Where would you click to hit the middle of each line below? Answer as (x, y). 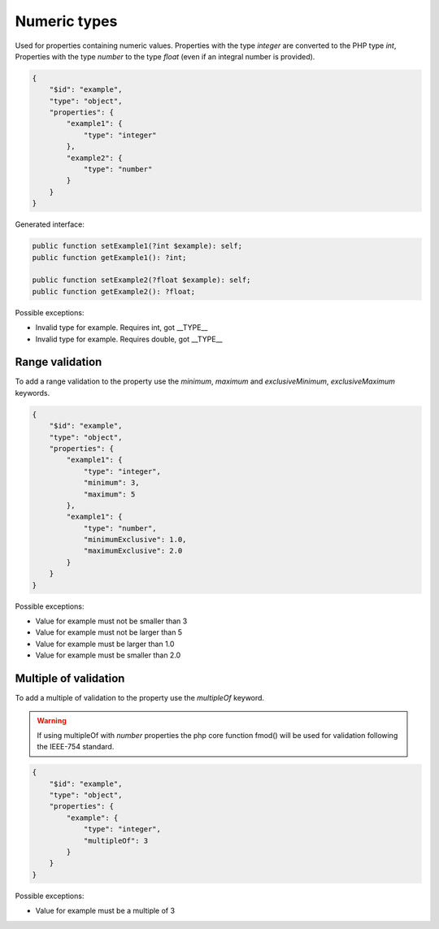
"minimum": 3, (111, 483)
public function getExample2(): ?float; (113, 291)
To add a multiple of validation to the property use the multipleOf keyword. (139, 698)
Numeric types (66, 21)
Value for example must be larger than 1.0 (105, 644)
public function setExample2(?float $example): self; (141, 280)
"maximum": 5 (109, 494)
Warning (52, 720)
